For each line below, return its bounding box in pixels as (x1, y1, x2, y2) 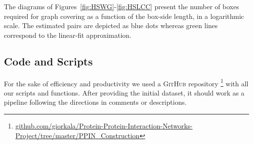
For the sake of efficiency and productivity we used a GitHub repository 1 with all (4, 77, 249, 88)
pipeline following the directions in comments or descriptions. (4, 97, 187, 107)
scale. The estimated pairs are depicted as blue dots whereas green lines (4, 20, 218, 31)
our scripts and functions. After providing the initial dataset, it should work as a (4, 87, 245, 97)
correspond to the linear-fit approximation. (4, 30, 131, 40)
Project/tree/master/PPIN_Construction (15, 130, 140, 140)
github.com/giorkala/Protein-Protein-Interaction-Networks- (15, 121, 193, 131)
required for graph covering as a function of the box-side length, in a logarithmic (4, 11, 244, 21)
